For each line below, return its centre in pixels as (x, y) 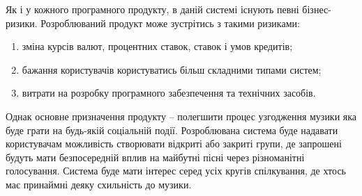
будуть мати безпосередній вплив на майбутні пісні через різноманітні (155, 157)
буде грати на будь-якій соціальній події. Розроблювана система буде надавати (172, 130)
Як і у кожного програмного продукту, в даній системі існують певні (152, 9)
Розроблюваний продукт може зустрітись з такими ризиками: (170, 23)
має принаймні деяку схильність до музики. (99, 184)
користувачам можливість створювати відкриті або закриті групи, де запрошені (174, 144)
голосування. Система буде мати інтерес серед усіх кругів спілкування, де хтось (176, 171)
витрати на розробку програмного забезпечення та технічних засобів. (169, 93)
